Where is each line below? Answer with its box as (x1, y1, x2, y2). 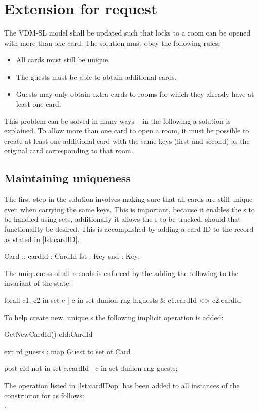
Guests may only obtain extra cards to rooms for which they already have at (16, 88, 254, 99)
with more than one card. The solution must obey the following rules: (4, 37, 220, 48)
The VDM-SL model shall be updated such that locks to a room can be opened (4, 27, 251, 38)
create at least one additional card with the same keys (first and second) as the (4, 135, 250, 146)
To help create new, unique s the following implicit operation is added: (4, 312, 224, 322)
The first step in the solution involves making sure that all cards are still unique (4, 194, 253, 204)
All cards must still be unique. (16, 54, 110, 65)
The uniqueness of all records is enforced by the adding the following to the (4, 267, 239, 278)
